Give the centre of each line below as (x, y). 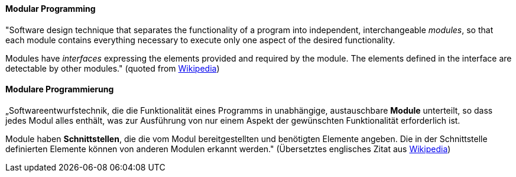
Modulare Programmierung (60, 89)
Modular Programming (51, 9)
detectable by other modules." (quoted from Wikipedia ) (113, 68)
